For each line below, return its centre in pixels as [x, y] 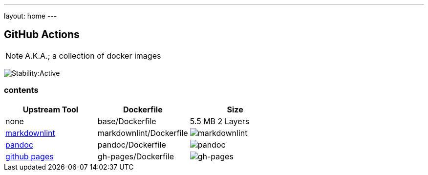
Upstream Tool [51, 109]
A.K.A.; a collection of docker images [93, 55]
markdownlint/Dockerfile [143, 133]
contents [21, 90]
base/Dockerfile [127, 121]
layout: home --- [31, 16]
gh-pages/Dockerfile [136, 156]
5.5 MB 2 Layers [220, 121]
